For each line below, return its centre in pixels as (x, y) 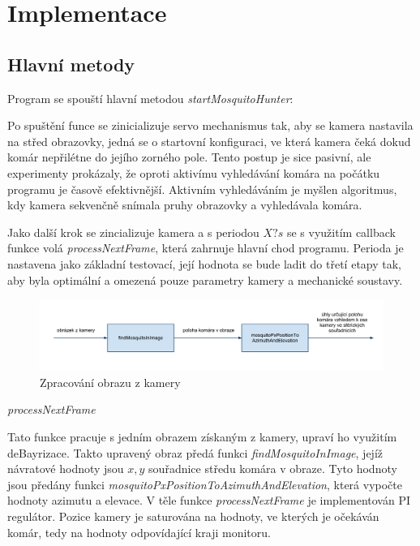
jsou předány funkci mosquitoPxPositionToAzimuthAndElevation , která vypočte (205, 484)
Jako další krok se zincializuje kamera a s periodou (133, 232)
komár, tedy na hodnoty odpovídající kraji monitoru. (139, 532)
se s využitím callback (341, 232)
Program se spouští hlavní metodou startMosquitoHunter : (150, 98)
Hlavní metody (71, 64)
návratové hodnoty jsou (66, 469)
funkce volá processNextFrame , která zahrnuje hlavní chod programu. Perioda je (206, 248)
